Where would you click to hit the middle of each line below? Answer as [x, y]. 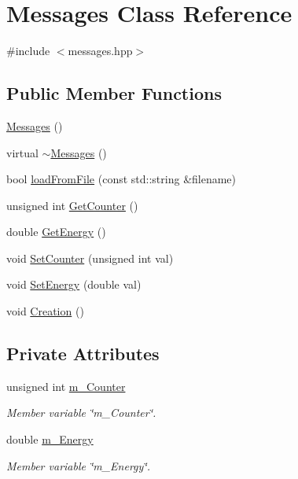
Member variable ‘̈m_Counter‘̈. [81, 413]
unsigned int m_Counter [66, 386]
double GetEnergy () [56, 232]
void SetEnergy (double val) [74, 284]
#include [28, 51]
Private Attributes [83, 354]
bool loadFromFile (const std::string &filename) [121, 179]
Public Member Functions [114, 93]
